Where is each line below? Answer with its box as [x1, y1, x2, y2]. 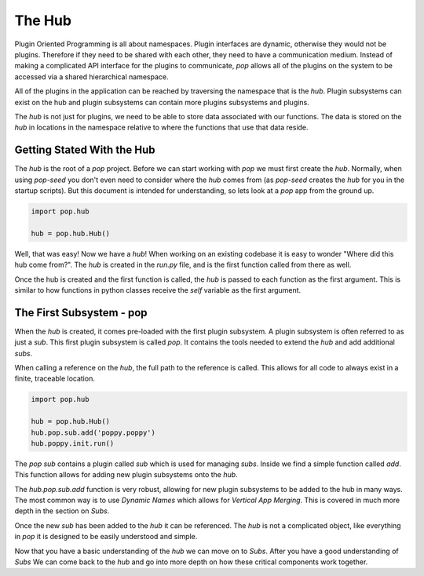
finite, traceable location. [14, 374, 96, 384]
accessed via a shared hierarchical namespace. [14, 71, 169, 82]
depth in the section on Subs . [14, 506, 110, 516]
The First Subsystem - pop [14, 306, 148, 319]
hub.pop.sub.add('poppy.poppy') [31, 428, 156, 437]
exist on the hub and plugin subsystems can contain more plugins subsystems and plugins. [14, 97, 309, 107]
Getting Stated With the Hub [14, 144, 155, 157]
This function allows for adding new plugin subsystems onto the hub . [14, 470, 239, 479]
